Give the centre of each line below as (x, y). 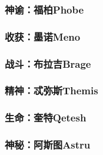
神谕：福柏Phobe (44, 9)
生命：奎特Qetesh (46, 118)
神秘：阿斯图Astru (48, 145)
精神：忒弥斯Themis (51, 90)
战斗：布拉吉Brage (48, 63)
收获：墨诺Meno (43, 36)
